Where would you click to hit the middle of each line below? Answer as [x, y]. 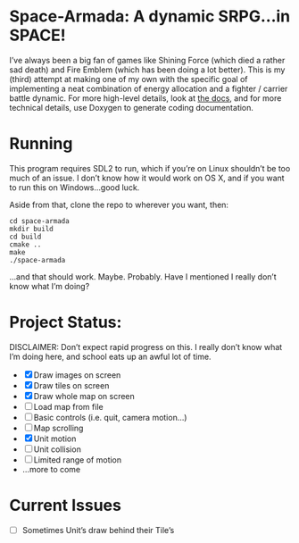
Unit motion [55, 439]
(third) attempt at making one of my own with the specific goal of [129, 79]
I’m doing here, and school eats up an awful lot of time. [110, 356]
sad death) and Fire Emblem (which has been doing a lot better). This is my [147, 70]
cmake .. [25, 244]
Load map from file [69, 406]
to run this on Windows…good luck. [75, 187]
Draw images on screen [77, 375]
